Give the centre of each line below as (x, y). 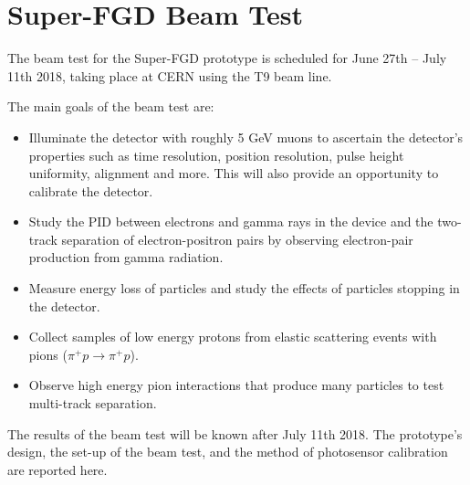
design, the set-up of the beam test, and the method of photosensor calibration (228, 452)
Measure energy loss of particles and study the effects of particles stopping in (244, 288)
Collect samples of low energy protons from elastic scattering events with (233, 337)
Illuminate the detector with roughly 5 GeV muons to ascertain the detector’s (246, 137)
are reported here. (57, 469)
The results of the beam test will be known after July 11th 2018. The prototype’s (235, 433)
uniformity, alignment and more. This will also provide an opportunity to (234, 173)
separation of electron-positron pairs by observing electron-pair (237, 239)
